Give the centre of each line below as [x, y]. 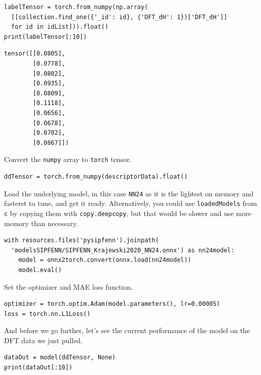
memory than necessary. [41, 223]
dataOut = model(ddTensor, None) [60, 358]
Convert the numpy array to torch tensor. [68, 159]
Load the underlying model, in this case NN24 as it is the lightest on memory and [129, 193]
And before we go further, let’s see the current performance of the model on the [127, 330]
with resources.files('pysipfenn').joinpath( [81, 240]
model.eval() [40, 270]
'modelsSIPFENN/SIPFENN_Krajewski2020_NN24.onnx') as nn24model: [123, 250]
